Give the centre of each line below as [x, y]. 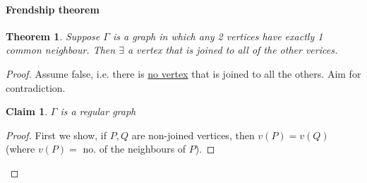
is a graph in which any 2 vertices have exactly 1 [218, 36]
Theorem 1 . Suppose [53, 36]
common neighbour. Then [61, 50]
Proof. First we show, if [56, 135]
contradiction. [36, 87]
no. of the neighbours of [134, 149]
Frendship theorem [53, 9]
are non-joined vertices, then [193, 135]
